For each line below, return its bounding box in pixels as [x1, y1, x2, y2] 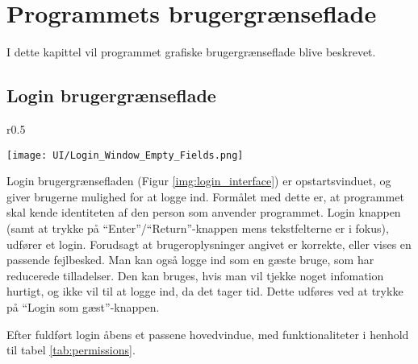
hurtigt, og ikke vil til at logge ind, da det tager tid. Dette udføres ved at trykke [6, 283, 403, 300]
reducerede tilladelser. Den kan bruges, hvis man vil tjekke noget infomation [6, 267, 384, 283]
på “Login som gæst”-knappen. [6, 298, 160, 315]
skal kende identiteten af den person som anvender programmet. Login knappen [6, 204, 401, 221]
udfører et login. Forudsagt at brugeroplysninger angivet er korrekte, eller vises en [6, 235, 412, 252]
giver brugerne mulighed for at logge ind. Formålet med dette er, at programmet [6, 188, 404, 205]
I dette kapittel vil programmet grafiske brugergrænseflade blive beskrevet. [6, 43, 376, 60]
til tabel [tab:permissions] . [6, 341, 136, 358]
